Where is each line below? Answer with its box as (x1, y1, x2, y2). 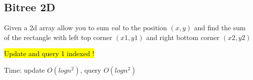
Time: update (4, 64, 45, 75)
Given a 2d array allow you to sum (4, 22, 109, 33)
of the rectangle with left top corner (4, 32, 112, 42)
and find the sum (194, 22, 246, 33)
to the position (122, 22, 167, 33)
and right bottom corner (146, 32, 220, 42)
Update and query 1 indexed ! (4, 48, 95, 59)
